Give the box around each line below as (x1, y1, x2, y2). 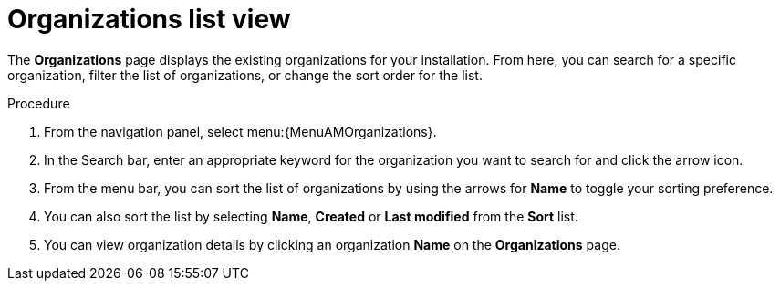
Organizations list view (7, 4, 291, 35)
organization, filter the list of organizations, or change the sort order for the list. (7, 67, 483, 83)
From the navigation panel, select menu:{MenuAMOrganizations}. (44, 123, 437, 139)
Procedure (7, 95, 70, 111)
